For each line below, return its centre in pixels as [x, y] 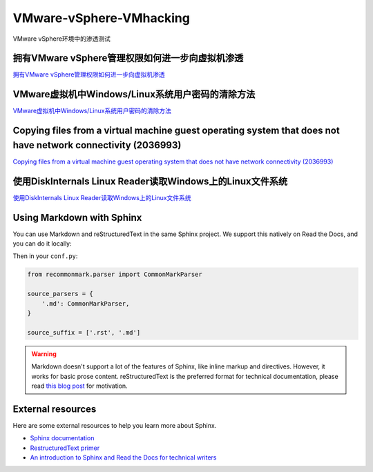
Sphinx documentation [62, 438]
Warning [44, 354]
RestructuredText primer [65, 448]
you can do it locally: [42, 244]
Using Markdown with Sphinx [77, 217]
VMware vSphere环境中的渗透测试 [61, 39]
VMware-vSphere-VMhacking [101, 18]
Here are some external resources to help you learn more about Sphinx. [115, 425]
